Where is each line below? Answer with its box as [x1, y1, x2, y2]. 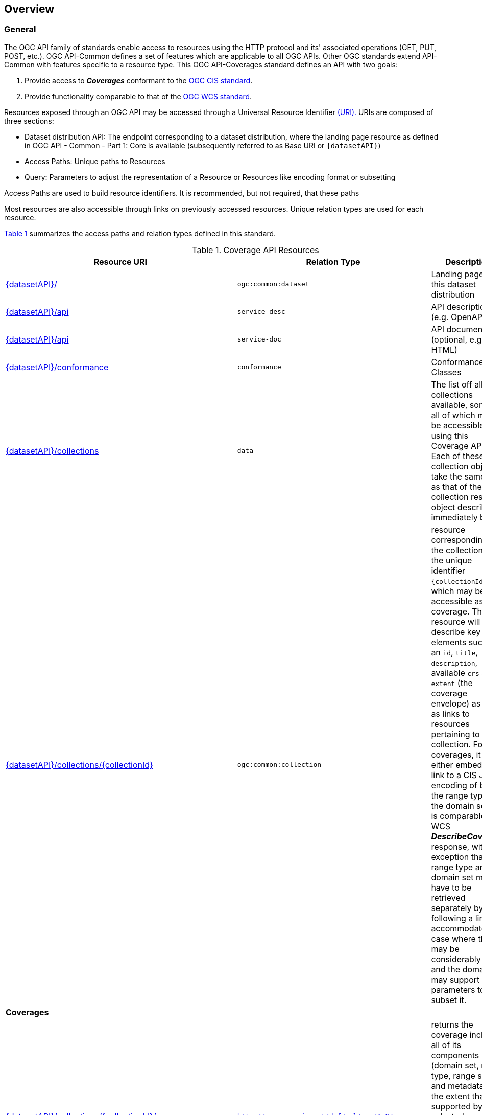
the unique [431, 555, 472, 565]
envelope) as [431, 698, 481, 709]
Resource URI [93, 256, 147, 267]
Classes [431, 367, 462, 377]
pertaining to [431, 729, 480, 739]
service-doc [237, 335, 281, 344]
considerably [431, 953, 481, 964]
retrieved [431, 892, 466, 903]
